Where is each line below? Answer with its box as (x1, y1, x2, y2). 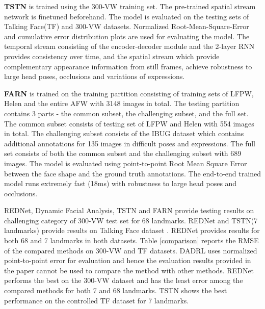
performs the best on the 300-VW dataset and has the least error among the (4, 275, 243, 286)
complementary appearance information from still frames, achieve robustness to (4, 61, 252, 71)
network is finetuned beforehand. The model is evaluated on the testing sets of (4, 11, 249, 21)
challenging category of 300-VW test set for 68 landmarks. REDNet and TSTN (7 (4, 215, 258, 225)
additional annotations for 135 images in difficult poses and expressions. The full (4, 138, 255, 148)
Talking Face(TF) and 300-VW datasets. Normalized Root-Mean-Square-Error (4, 21, 249, 32)
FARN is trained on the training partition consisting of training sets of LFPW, (4, 88, 254, 98)
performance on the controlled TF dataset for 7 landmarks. (4, 295, 189, 305)
